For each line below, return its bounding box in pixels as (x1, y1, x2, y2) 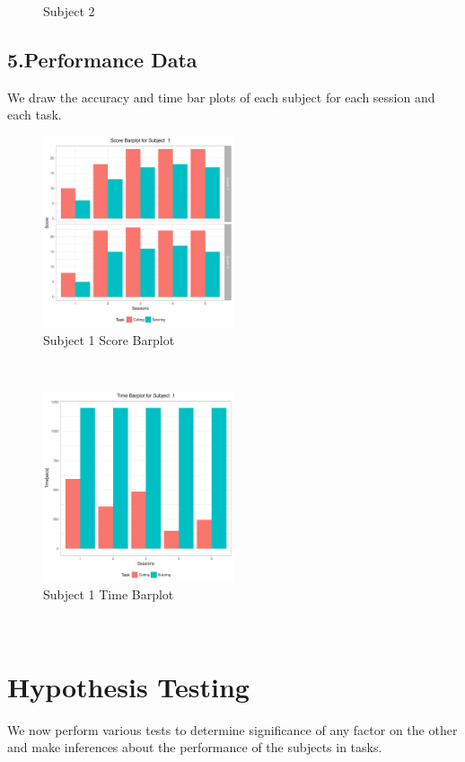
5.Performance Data (7, 45, 197, 73)
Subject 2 (43, 2, 95, 20)
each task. (7, 105, 62, 124)
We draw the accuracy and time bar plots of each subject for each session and (7, 87, 435, 106)
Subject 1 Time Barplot (43, 585, 174, 604)
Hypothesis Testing (7, 668, 250, 704)
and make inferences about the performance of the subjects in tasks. (7, 738, 382, 757)
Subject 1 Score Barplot (43, 330, 175, 349)
